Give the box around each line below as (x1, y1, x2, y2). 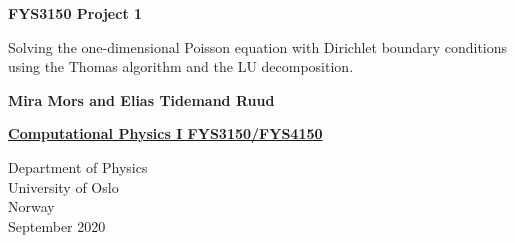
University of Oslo (8, 176, 119, 197)
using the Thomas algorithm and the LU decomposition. (8, 56, 354, 77)
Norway (8, 196, 55, 217)
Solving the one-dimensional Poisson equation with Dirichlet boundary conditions (8, 36, 508, 57)
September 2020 (8, 215, 106, 236)
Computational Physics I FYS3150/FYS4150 (8, 123, 323, 144)
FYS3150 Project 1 (8, 3, 143, 23)
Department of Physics (8, 156, 148, 177)
